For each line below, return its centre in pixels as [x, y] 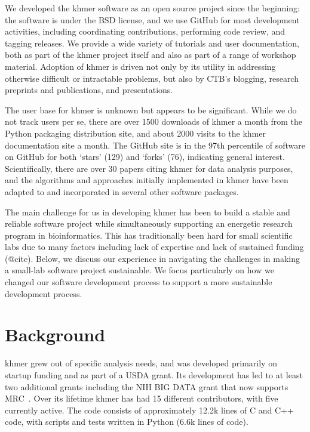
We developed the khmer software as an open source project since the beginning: [152, 8]
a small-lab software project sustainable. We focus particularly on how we [139, 270]
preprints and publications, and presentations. [89, 90]
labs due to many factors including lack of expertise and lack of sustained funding [154, 247]
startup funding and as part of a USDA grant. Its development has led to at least [154, 374]
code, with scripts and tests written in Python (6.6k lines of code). [127, 422]
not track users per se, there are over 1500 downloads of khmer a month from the [154, 121]
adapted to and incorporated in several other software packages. [122, 191]
